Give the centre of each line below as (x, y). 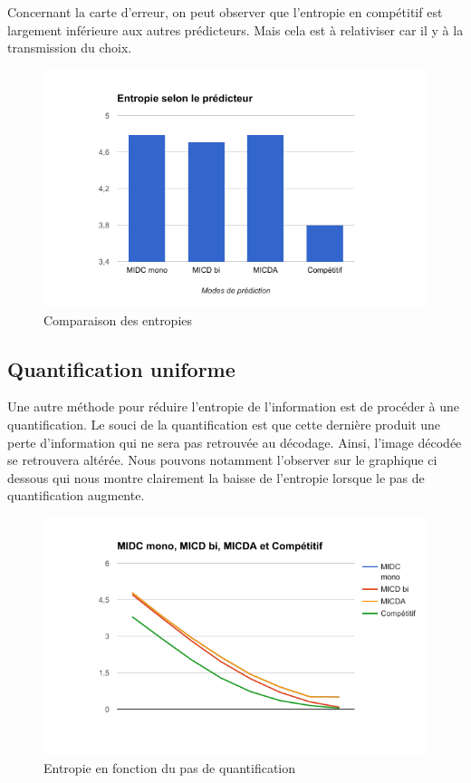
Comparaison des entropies (118, 319)
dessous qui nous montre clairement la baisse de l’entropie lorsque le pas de (216, 477)
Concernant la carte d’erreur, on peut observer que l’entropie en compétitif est (225, 12)
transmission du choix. (70, 48)
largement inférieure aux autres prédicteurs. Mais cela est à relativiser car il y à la (235, 29)
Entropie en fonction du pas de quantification (170, 767)
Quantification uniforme (121, 368)
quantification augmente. (76, 495)
